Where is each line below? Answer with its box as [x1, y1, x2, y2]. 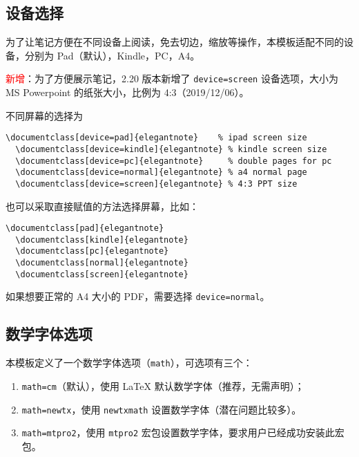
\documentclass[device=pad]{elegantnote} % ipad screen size [6, 133, 307, 143]
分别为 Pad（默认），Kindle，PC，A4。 [24, 48, 200, 62]
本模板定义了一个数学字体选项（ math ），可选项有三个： [6, 355, 253, 370]
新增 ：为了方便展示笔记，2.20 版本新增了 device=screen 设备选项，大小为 [6, 71, 338, 86]
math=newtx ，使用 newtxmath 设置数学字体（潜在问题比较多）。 [21, 402, 302, 416]
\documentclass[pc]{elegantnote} [15, 246, 169, 257]
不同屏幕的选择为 [6, 108, 83, 122]
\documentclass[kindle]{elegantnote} [15, 234, 188, 245]
